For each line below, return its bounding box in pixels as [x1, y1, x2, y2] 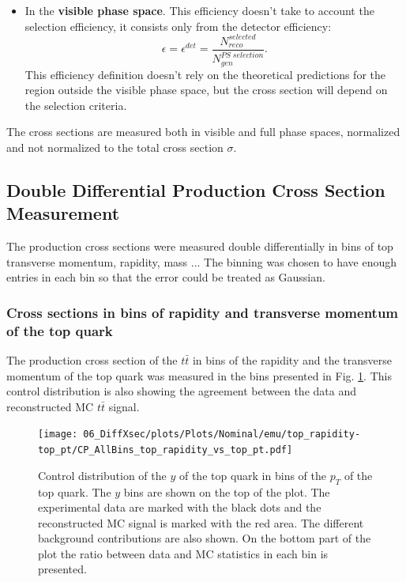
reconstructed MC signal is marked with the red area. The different [38, 514, 364, 531]
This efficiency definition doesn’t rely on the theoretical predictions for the [24, 66, 385, 82]
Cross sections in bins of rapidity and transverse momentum [6, 302, 399, 322]
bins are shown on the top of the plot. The [123, 483, 330, 500]
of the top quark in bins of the [179, 467, 326, 483]
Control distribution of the [38, 467, 167, 483]
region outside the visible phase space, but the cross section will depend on [24, 81, 388, 98]
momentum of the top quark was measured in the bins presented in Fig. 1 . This [6, 367, 392, 384]
